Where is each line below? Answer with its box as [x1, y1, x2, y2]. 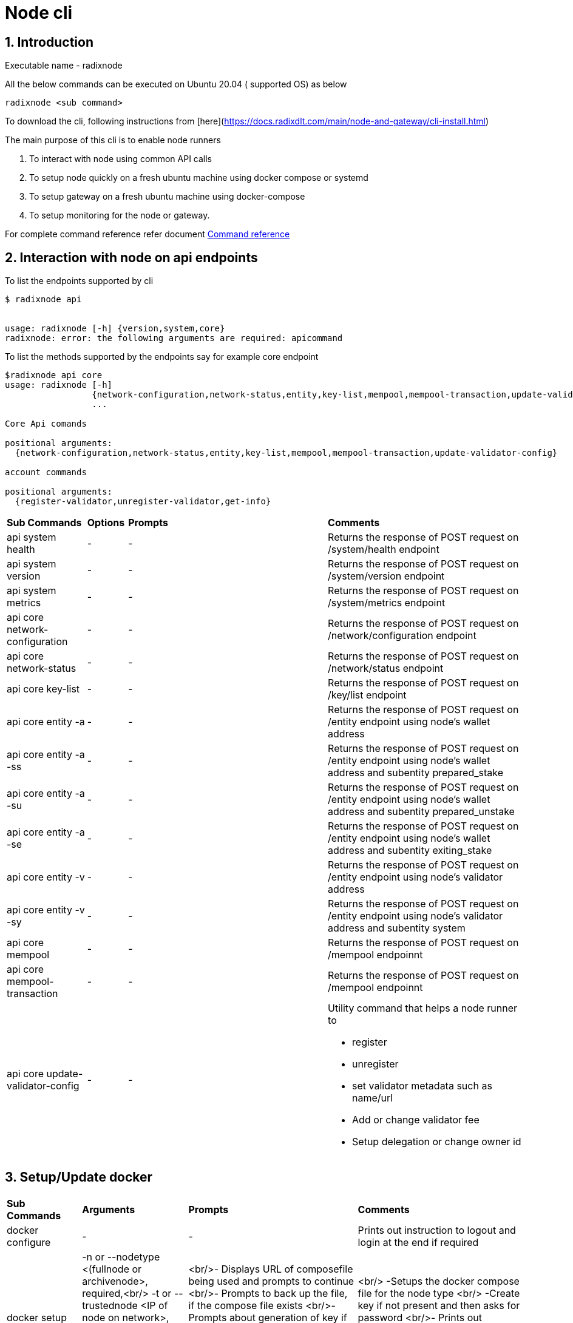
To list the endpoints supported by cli [5, 276, 154, 286]
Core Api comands [5, 419, 87, 429]
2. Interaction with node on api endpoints [5, 249, 258, 265]
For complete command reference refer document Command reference [5, 229, 290, 240]
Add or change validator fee [352, 1114, 480, 1126]
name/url [352, 1092, 393, 1105]
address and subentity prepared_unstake [328, 805, 515, 818]
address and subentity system [328, 922, 466, 935]
